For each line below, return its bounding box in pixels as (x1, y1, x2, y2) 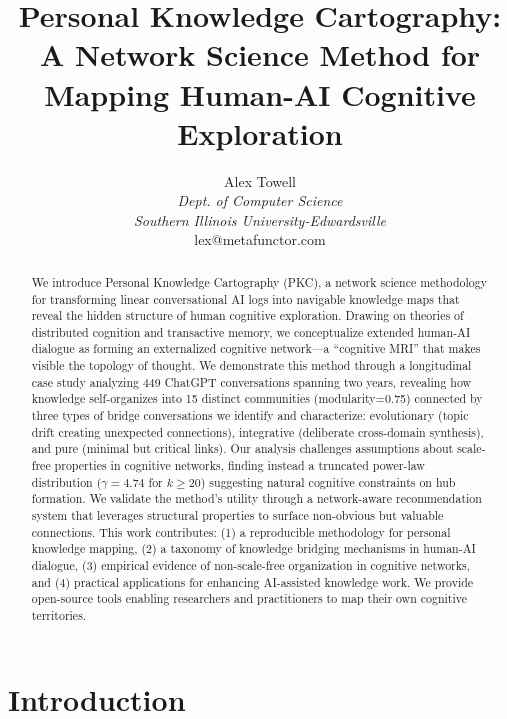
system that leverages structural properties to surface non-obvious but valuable (31, 507, 444, 524)
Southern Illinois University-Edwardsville (133, 209, 386, 230)
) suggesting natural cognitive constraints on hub (200, 473, 456, 490)
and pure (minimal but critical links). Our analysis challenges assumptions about (31, 440, 454, 457)
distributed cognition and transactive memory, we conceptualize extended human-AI (31, 323, 471, 340)
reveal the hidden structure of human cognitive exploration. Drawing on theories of (31, 307, 464, 324)
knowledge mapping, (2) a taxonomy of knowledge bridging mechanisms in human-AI (31, 540, 476, 557)
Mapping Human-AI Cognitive (44, 73, 476, 114)
